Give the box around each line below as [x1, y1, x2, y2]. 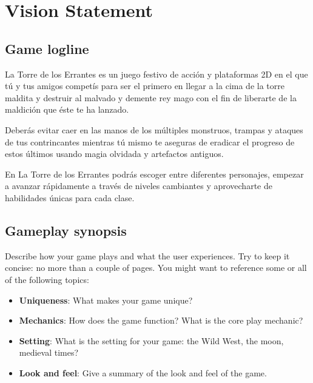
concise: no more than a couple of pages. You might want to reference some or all [5, 261, 307, 274]
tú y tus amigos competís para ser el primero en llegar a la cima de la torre [5, 79, 284, 92]
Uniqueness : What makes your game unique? [19, 293, 193, 306]
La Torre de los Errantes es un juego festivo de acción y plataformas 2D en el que [5, 67, 308, 80]
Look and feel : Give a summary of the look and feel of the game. [19, 366, 267, 379]
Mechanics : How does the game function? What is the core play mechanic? [19, 314, 303, 327]
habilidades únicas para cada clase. [5, 191, 135, 204]
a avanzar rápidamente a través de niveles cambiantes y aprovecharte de [5, 179, 272, 192]
